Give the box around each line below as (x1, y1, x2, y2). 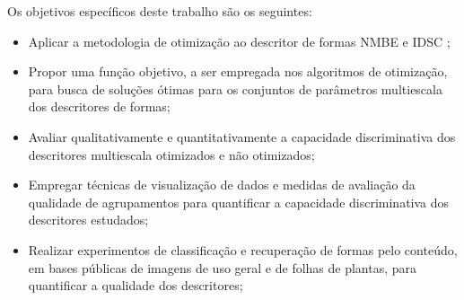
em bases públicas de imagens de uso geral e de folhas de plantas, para (28, 258, 417, 277)
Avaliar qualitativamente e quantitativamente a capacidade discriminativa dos (28, 127, 456, 146)
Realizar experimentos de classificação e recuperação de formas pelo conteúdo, (28, 240, 458, 259)
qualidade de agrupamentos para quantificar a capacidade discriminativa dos (28, 192, 450, 211)
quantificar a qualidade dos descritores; (28, 276, 243, 295)
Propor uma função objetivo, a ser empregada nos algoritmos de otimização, (28, 62, 448, 81)
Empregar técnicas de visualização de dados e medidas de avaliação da (28, 175, 416, 194)
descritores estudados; (28, 210, 149, 229)
